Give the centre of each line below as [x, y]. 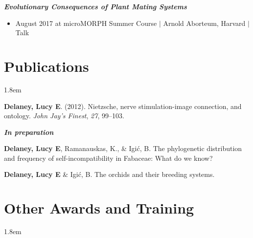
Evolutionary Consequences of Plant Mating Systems [95, 6]
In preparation [29, 132]
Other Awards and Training [99, 208]
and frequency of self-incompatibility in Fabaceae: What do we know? [108, 158]
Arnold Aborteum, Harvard [204, 23]
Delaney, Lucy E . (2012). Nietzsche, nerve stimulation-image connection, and [123, 106]
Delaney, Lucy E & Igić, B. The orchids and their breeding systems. [109, 174]
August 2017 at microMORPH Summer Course [86, 23]
